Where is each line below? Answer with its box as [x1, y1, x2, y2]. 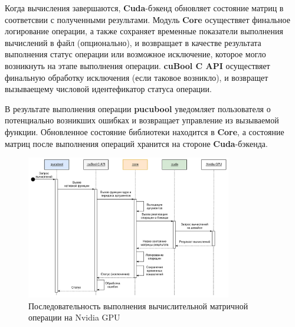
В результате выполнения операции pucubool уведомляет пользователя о [5, 102, 271, 115]
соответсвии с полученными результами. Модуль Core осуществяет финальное [5, 13, 290, 25]
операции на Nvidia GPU [28, 311, 120, 323]
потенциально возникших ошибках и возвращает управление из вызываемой [5, 114, 279, 126]
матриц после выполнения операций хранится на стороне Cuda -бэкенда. [5, 137, 268, 149]
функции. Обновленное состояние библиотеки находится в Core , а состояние [5, 125, 284, 138]
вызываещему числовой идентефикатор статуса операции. [5, 83, 212, 95]
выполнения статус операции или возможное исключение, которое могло [5, 48, 266, 60]
